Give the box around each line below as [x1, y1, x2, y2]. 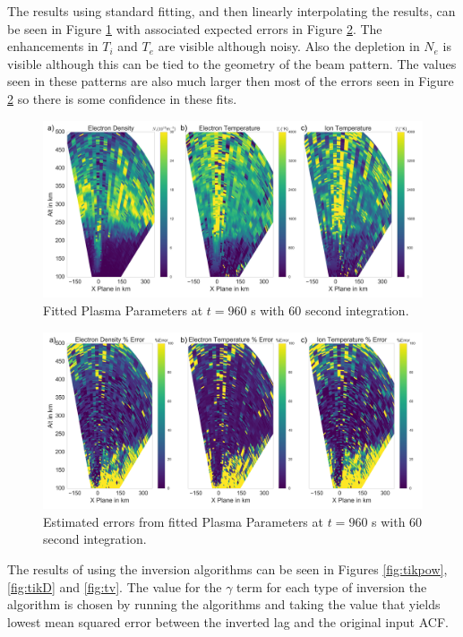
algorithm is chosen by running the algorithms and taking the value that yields [7, 595, 441, 614]
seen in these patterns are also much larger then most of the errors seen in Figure [7, 72, 454, 90]
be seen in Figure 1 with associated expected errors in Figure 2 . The [7, 19, 382, 38]
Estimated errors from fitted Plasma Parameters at [43, 512, 323, 530]
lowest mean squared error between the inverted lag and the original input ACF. [7, 612, 449, 631]
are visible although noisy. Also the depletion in [158, 37, 420, 56]
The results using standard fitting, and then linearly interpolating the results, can [7, 2, 456, 20]
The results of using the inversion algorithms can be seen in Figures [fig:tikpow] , [7, 559, 448, 578]
